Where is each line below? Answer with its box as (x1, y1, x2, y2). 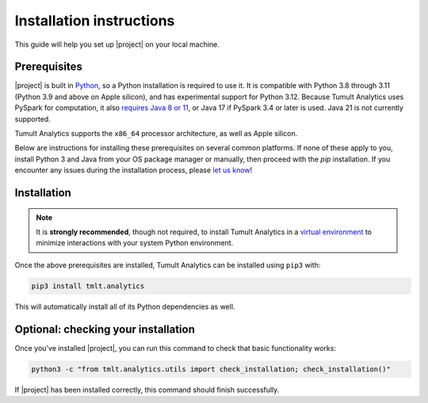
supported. (14, 114, 51, 124)
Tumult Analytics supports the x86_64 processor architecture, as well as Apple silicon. (14, 129, 298, 139)
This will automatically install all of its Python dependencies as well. (14, 302, 235, 311)
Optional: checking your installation (14, 322, 196, 336)
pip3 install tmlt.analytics (31, 281, 145, 291)
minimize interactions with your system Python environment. (36, 238, 234, 248)
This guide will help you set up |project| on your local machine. (14, 40, 220, 49)
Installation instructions (14, 12, 175, 29)
